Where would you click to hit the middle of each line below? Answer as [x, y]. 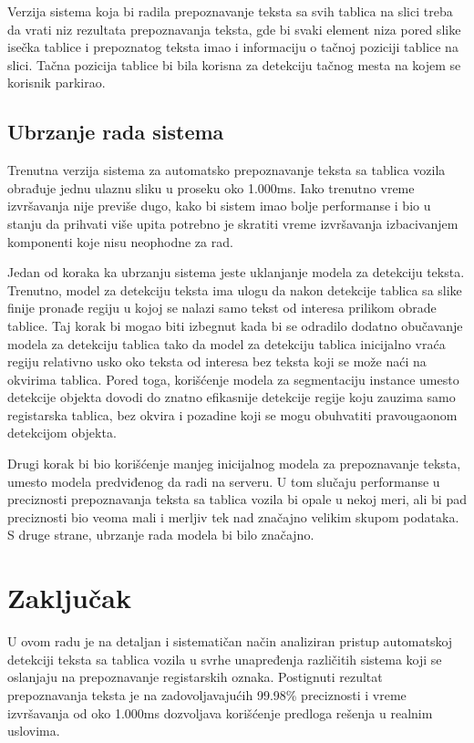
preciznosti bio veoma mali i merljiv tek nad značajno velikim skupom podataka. [233, 516]
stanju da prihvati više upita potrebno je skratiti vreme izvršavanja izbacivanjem [233, 223]
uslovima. [34, 731]
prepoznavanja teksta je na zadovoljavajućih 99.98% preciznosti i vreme [207, 694]
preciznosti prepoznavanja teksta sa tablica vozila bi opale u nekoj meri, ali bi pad [237, 499]
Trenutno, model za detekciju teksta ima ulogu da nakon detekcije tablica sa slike [235, 289]
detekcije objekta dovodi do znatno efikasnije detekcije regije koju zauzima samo [232, 397]
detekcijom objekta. [62, 433]
